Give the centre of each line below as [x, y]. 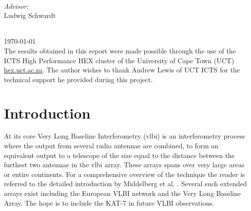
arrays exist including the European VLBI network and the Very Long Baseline [122, 193]
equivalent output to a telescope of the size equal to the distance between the [119, 155]
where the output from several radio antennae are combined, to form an [111, 146]
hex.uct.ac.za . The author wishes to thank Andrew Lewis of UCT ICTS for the [122, 70]
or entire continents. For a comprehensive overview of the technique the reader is [125, 174]
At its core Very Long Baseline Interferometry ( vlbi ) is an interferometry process [125, 136]
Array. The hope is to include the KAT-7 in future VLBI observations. [109, 202]
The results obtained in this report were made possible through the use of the [120, 50]
